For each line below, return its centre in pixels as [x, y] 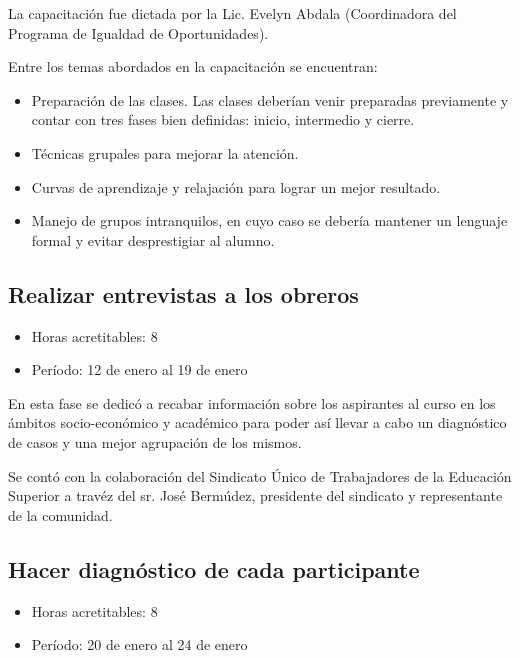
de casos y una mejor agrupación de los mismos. [155, 441]
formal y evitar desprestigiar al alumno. [153, 239]
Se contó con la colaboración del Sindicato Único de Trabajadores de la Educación [260, 475]
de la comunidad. [60, 514]
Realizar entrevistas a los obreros [183, 293]
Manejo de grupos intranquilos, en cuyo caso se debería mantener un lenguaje [269, 220]
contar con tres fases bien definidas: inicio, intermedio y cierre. [223, 119]
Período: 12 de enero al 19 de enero [139, 369]
